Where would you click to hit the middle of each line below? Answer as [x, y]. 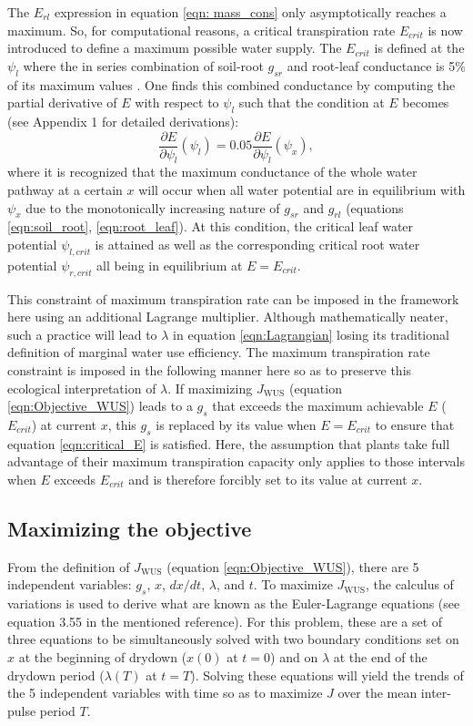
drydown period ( [56, 675]
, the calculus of [409, 584]
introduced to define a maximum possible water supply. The [175, 48]
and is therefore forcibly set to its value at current [268, 479]
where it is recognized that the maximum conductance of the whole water [212, 172]
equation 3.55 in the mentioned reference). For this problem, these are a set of [225, 621]
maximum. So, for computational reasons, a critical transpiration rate [201, 30]
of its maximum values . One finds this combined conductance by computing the [231, 84]
